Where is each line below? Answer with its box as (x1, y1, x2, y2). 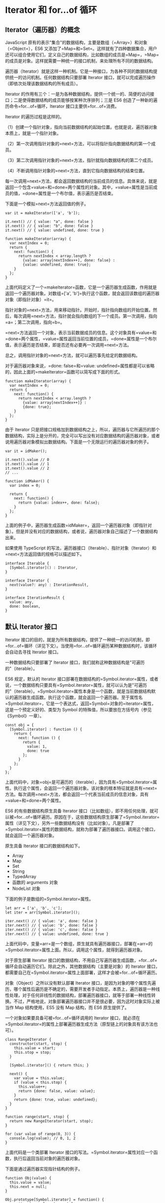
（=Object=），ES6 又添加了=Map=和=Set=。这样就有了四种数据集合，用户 (5, 46, 157, 52)
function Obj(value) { (5, 1176, 52, 1180)
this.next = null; (9, 1184, 48, 1189)
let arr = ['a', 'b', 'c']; (5, 906, 63, 910)
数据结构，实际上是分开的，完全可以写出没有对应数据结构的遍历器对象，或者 (5, 433, 160, 438)
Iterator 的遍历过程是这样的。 (5, 114, 64, 119)
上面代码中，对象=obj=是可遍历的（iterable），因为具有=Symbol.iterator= (5, 779, 153, 785)
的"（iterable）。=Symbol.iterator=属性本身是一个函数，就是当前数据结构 (5, 688, 152, 694)
